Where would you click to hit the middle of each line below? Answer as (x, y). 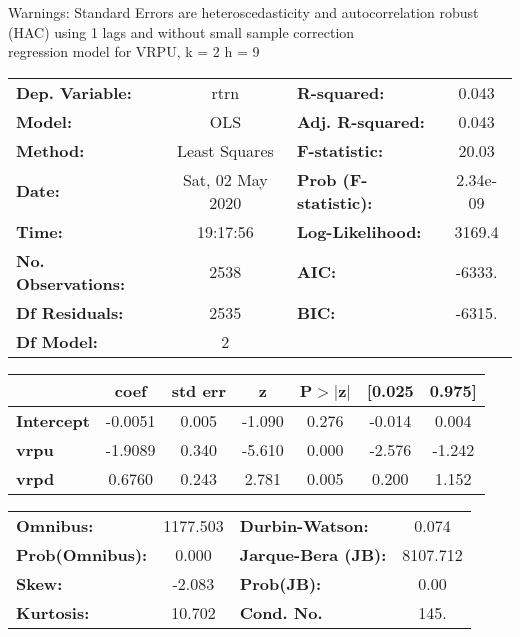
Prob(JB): (280, 583)
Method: (50, 150)
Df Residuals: (70, 312)
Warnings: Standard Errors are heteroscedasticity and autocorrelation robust (243, 12)
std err (198, 390)
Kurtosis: (53, 612)
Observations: (71, 283)
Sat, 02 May (225, 179)
